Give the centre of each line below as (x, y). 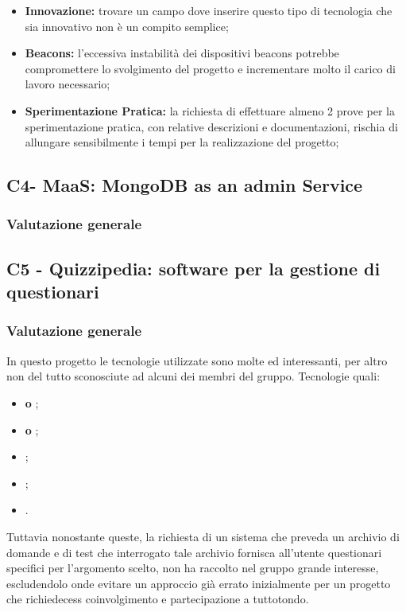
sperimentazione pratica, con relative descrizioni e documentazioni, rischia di (211, 126)
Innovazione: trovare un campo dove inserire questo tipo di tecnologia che (209, 10)
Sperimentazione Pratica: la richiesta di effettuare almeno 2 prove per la (210, 110)
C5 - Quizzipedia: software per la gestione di (193, 268)
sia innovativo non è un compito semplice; (127, 26)
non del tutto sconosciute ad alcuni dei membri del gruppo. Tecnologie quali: (193, 376)
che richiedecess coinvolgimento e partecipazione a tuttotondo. (158, 599)
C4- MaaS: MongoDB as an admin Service (185, 185)
